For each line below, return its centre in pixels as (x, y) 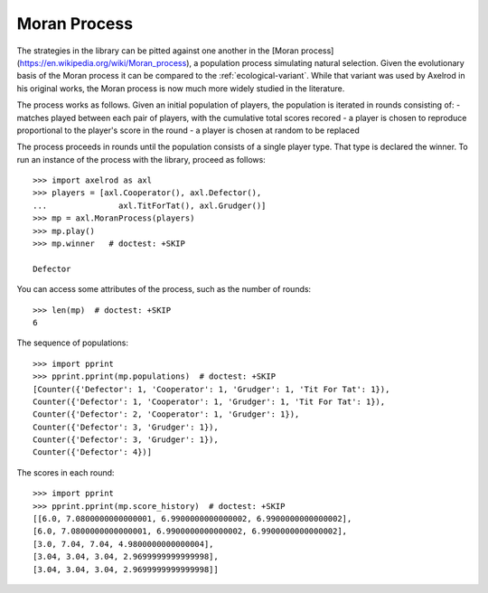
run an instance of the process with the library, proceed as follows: (141, 159)
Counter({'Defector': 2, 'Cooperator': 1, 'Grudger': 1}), (166, 414)
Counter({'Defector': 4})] (93, 452)
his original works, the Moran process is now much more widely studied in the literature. (181, 88)
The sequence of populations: (72, 343)
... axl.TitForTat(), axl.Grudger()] (150, 205)
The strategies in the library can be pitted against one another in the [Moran (158, 51)
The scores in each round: (66, 472)
